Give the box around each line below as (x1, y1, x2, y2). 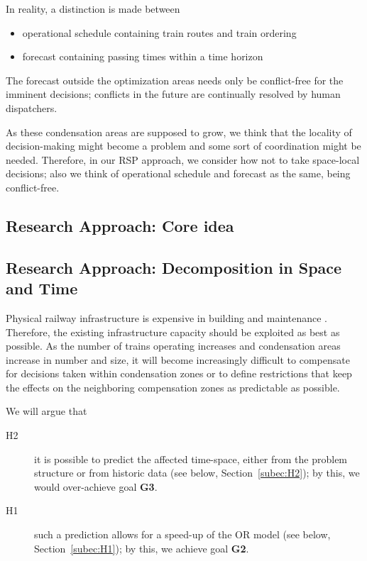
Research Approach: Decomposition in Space (6, 256, 342, 278)
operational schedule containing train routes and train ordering (22, 25, 297, 40)
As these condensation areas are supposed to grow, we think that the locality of (6, 124, 352, 139)
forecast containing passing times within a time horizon (22, 49, 263, 64)
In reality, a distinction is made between (6, 1, 180, 16)
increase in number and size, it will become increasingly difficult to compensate (6, 352, 350, 367)
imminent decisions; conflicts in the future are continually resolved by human (6, 87, 341, 101)
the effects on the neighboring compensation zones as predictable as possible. (6, 379, 340, 394)
